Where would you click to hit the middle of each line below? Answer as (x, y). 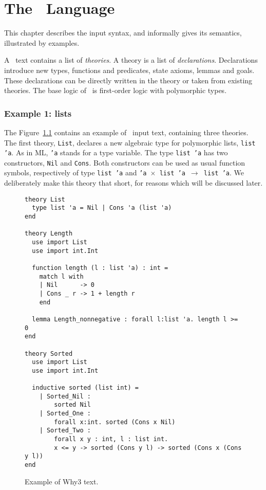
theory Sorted (49, 353)
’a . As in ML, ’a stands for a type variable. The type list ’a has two (116, 152)
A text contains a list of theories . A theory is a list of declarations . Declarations (131, 60)
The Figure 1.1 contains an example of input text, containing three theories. (126, 132)
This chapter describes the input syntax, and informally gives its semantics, (123, 33)
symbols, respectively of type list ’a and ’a (75, 173)
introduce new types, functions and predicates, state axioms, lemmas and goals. (129, 70)
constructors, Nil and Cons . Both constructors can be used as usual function (125, 162)
